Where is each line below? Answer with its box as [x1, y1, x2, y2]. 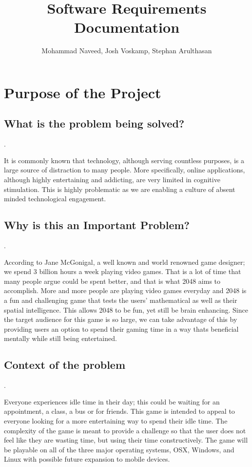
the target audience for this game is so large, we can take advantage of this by [4, 314, 237, 324]
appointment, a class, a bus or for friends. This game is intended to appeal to [4, 406, 235, 416]
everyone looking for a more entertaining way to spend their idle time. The [4, 415, 228, 425]
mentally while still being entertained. [4, 333, 117, 343]
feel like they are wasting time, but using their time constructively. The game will [4, 435, 248, 445]
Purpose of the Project [4, 82, 161, 102]
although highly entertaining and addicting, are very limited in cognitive [4, 174, 220, 185]
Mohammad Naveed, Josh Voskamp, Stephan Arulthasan [41, 45, 212, 56]
